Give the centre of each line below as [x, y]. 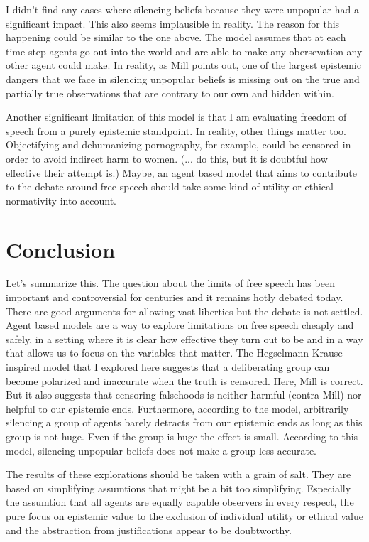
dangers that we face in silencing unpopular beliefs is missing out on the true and [183, 78]
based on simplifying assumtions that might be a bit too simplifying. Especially [178, 488]
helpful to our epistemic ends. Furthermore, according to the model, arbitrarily [177, 408]
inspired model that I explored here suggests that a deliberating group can [168, 367]
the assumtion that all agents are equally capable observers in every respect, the [180, 502]
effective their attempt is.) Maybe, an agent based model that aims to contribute [181, 172]
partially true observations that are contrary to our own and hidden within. [170, 93]
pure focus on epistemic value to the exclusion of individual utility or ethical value [184, 515]
